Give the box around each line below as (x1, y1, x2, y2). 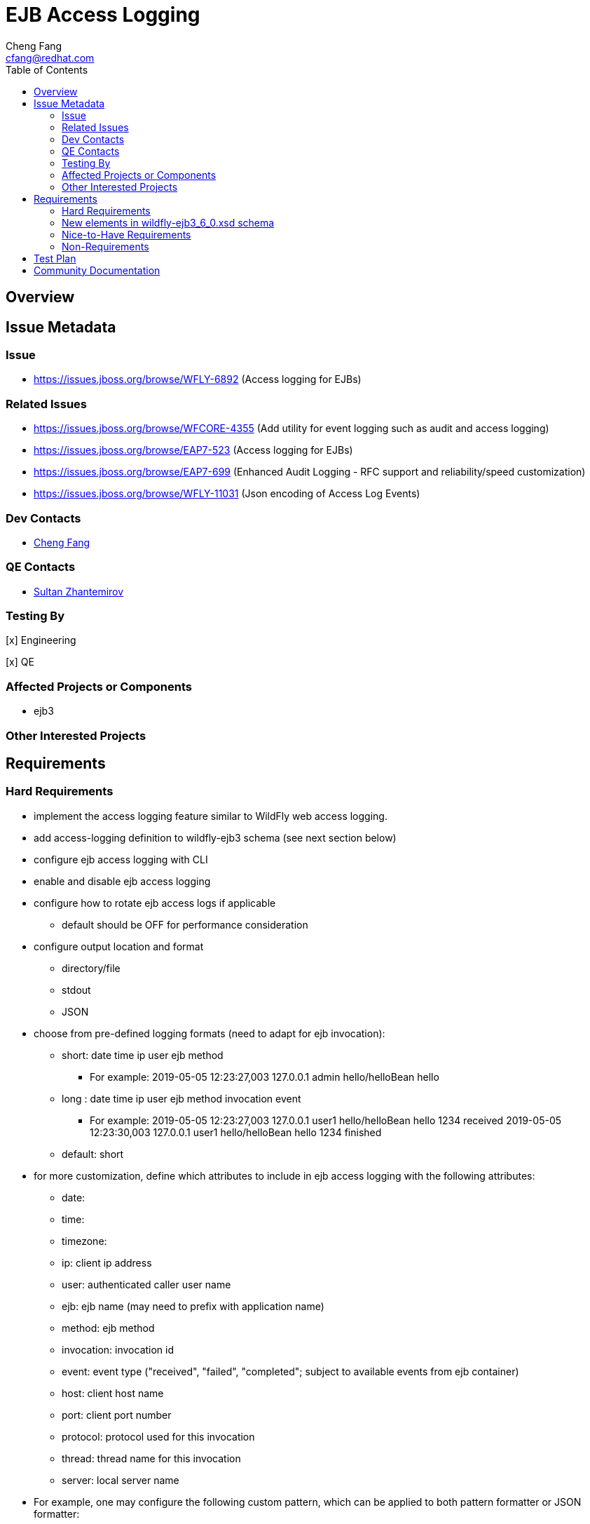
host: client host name (62, 1387, 164, 1399)
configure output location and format (34, 940, 204, 952)
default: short (62, 1147, 124, 1160)
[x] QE (6, 656, 34, 668)
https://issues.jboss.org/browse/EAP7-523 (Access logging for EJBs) (34, 444, 353, 457)
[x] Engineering (6, 634, 76, 647)
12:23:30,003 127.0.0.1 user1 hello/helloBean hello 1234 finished (90, 1126, 382, 1138)
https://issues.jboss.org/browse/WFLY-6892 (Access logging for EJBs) (34, 373, 362, 386)
